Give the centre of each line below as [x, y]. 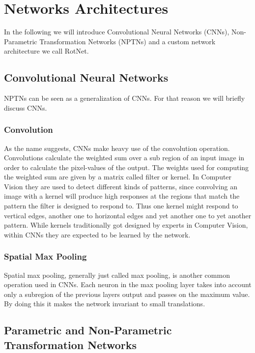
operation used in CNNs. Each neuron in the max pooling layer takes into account [128, 284]
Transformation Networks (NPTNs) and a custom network [127, 41]
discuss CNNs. [26, 107]
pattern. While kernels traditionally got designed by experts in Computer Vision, [126, 225]
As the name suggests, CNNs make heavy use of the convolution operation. [117, 148]
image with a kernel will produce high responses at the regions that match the [122, 196]
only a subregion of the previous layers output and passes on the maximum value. [127, 294]
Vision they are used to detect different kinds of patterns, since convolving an [121, 186]
